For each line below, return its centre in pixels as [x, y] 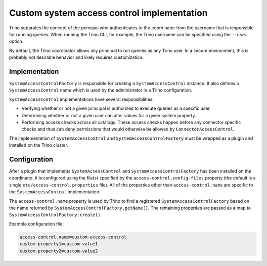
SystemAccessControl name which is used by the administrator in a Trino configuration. [101, 90]
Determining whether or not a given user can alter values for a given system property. [109, 115]
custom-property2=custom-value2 [59, 251]
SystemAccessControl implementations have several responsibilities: [82, 99]
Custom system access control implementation [108, 13]
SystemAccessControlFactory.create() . [56, 215]
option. [16, 42]
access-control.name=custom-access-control [73, 237]
